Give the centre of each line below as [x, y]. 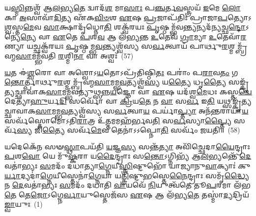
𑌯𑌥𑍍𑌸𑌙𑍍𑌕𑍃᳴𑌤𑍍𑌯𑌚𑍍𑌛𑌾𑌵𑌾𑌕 [234, 101]
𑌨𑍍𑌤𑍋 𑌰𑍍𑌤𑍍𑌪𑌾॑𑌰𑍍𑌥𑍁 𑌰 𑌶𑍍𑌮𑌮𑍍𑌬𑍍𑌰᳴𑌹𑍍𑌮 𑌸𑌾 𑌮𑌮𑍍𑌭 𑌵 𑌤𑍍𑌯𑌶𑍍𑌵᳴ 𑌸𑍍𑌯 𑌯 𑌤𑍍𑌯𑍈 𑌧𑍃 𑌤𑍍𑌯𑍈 [115, 82]
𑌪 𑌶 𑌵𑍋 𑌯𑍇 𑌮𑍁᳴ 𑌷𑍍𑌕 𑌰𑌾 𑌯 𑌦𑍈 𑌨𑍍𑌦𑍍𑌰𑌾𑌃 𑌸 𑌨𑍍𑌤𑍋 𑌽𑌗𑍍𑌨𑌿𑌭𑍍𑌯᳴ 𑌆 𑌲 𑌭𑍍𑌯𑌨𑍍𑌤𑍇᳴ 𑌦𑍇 [128, 156]
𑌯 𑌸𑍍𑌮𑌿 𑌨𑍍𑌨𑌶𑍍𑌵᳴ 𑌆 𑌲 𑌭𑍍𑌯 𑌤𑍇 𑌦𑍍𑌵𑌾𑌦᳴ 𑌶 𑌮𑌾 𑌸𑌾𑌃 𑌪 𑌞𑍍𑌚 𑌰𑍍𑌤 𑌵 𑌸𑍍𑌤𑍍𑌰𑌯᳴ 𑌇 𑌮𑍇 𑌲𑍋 [123, 7]
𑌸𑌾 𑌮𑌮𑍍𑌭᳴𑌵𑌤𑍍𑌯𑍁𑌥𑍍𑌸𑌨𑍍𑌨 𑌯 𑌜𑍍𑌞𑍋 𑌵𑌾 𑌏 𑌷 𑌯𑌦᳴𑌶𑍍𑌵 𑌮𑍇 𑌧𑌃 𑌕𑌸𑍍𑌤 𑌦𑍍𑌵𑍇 [149, 91]
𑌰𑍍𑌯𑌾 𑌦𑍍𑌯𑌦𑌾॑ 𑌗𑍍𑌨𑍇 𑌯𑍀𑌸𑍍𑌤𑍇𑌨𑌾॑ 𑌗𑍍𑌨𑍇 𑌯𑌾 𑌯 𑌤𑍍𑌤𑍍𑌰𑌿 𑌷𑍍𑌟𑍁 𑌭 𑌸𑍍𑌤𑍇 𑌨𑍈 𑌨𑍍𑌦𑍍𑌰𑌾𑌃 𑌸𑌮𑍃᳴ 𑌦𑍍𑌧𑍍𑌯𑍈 [127, 175]
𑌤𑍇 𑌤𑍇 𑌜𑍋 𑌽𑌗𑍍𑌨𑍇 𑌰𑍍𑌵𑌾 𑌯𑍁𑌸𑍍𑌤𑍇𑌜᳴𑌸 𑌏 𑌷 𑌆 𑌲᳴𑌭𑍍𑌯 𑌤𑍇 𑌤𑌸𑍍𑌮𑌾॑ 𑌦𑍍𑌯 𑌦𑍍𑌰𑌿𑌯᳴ [127, 194]
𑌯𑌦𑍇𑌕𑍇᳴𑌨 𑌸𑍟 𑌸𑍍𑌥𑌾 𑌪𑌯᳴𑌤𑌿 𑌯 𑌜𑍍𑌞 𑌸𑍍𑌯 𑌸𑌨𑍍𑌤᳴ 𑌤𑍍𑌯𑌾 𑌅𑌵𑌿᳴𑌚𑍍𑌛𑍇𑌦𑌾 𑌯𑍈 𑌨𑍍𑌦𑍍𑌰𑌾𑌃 [127, 146]
